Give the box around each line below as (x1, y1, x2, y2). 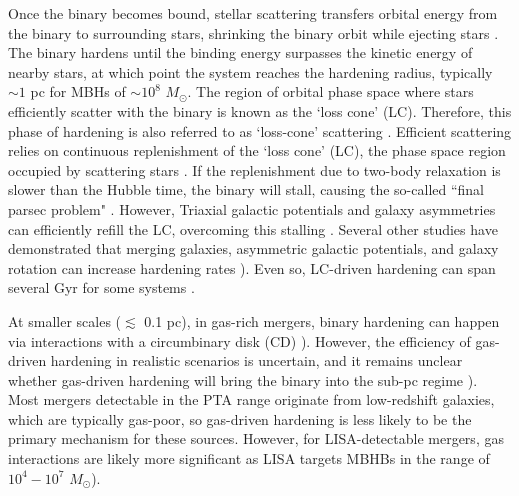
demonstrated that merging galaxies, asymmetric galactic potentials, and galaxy (8, 238, 499, 259)
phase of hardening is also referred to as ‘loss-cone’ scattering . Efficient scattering (8, 120, 512, 141)
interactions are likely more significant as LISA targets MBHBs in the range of (8, 448, 490, 469)
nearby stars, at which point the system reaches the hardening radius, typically (8, 61, 493, 82)
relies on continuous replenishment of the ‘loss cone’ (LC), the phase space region (8, 140, 506, 161)
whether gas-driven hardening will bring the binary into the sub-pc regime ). (8, 369, 478, 390)
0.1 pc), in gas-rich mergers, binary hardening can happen (144, 310, 500, 331)
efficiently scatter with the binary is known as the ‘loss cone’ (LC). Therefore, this (8, 100, 512, 121)
